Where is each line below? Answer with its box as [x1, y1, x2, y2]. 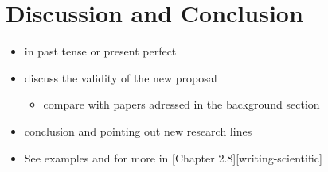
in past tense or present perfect [24, 43, 177, 59]
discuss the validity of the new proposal [24, 69, 217, 86]
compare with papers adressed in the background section [43, 96, 320, 113]
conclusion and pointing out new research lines [24, 122, 252, 139]
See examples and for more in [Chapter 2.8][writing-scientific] [24, 149, 322, 166]
